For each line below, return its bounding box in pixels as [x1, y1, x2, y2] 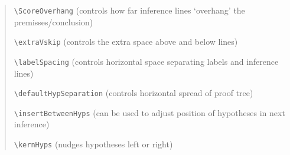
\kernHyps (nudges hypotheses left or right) [14, 138, 173, 150]
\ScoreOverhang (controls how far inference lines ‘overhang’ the [14, 4, 245, 16]
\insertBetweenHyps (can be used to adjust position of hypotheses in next [14, 106, 285, 118]
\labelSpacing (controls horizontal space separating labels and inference [14, 55, 279, 67]
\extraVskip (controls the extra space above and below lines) [14, 35, 238, 48]
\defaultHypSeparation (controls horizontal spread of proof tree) [14, 87, 253, 99]
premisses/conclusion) [14, 15, 93, 28]
